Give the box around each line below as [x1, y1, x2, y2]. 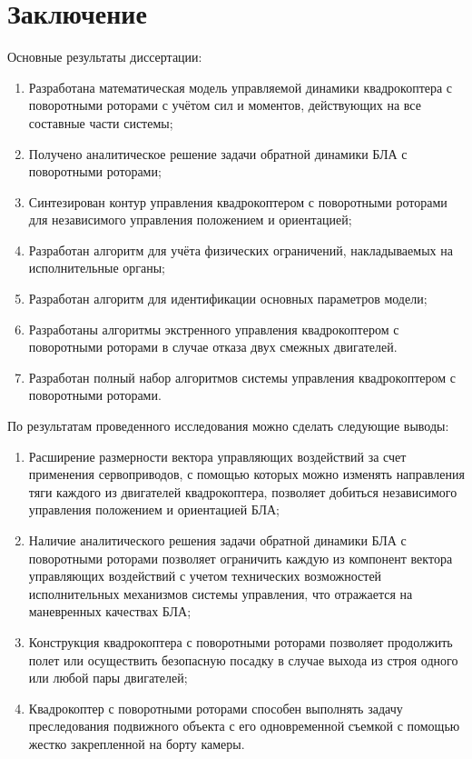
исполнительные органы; [28, 258, 166, 277]
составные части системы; [28, 113, 173, 132]
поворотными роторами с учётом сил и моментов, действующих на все [28, 95, 421, 115]
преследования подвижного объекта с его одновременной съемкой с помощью [28, 716, 460, 735]
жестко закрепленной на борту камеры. [28, 734, 245, 753]
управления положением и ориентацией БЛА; [28, 500, 280, 519]
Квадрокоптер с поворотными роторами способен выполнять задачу [28, 698, 403, 717]
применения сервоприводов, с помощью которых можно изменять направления [28, 464, 465, 484]
